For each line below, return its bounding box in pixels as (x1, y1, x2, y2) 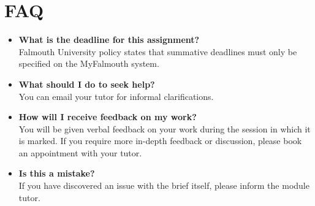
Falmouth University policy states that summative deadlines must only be (18, 45, 297, 58)
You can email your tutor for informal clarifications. (18, 90, 214, 102)
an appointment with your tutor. (18, 146, 142, 159)
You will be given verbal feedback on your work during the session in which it (18, 122, 311, 135)
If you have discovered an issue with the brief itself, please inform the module (18, 179, 309, 192)
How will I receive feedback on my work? (18, 110, 197, 123)
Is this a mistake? (18, 167, 95, 180)
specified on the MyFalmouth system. (18, 57, 159, 70)
